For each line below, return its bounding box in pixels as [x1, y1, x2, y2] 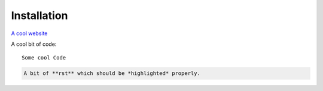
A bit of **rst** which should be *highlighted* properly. [23, 70, 200, 77]
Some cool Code [22, 54, 66, 61]
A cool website [11, 30, 48, 37]
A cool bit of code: [11, 40, 57, 48]
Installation [11, 9, 68, 22]
